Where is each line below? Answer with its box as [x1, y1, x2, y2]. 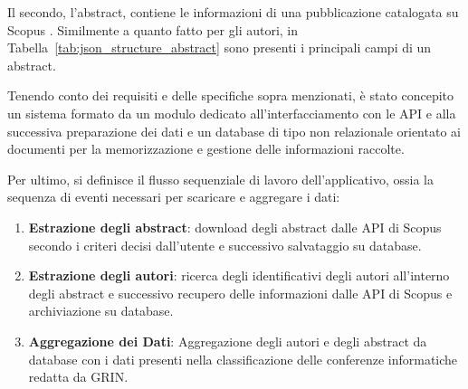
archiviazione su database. [28, 301, 174, 320]
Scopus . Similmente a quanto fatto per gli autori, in [7, 20, 299, 39]
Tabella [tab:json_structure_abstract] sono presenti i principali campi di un [7, 38, 432, 57]
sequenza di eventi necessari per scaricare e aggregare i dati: [7, 187, 340, 206]
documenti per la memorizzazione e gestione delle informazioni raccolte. [7, 139, 405, 158]
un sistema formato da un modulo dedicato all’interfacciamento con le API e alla [7, 103, 456, 122]
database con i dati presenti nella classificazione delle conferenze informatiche [28, 349, 458, 368]
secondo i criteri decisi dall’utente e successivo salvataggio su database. [28, 235, 422, 254]
